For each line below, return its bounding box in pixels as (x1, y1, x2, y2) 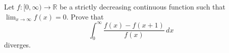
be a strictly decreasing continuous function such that (60, 1, 225, 11)
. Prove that (66, 11, 104, 21)
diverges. (4, 39, 31, 50)
